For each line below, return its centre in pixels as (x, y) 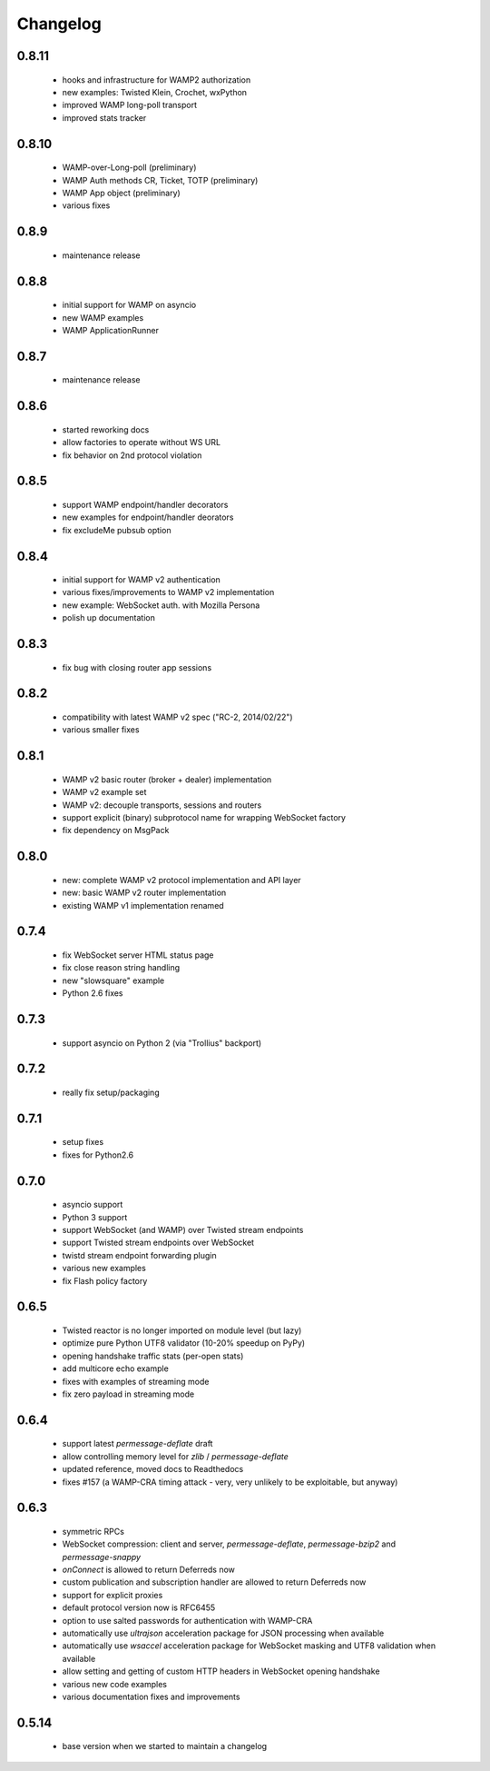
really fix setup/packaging (111, 1093)
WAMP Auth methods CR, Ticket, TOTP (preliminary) (160, 180)
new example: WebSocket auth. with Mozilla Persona (161, 605)
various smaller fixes (101, 730)
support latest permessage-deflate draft (137, 1444)
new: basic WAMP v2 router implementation (144, 893)
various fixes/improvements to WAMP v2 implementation (168, 592)
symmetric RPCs (93, 1531)
